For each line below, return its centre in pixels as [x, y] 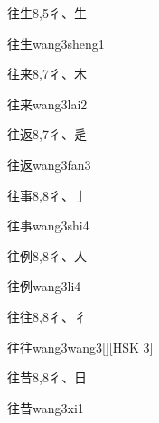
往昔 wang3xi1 [46, 407]
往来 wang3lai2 [47, 103]
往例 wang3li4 [44, 286]
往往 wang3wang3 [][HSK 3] [80, 347]
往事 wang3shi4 [48, 226]
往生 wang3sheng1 [56, 43]
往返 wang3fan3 [49, 164]
